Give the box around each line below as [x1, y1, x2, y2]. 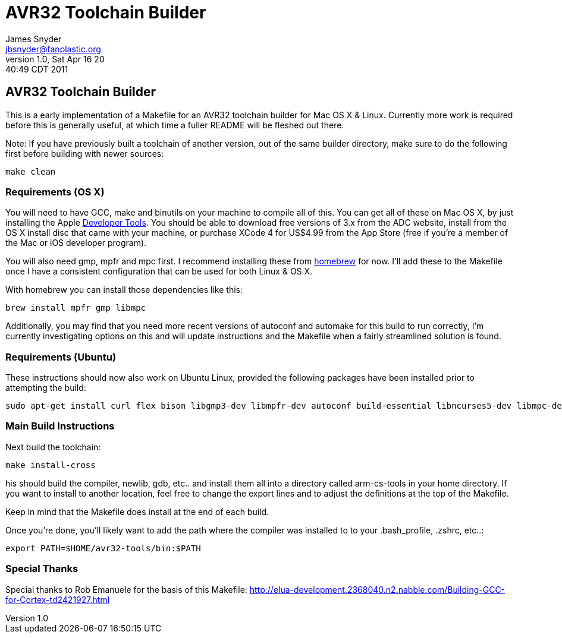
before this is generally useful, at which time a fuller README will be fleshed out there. [5, 119, 344, 130]
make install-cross [5, 460, 96, 470]
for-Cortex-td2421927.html [5, 594, 110, 605]
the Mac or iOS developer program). [5, 238, 147, 248]
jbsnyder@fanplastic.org [5, 43, 101, 54]
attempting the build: [5, 383, 86, 393]
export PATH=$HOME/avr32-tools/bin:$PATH [5, 543, 201, 553]
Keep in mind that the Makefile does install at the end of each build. [5, 506, 269, 517]
